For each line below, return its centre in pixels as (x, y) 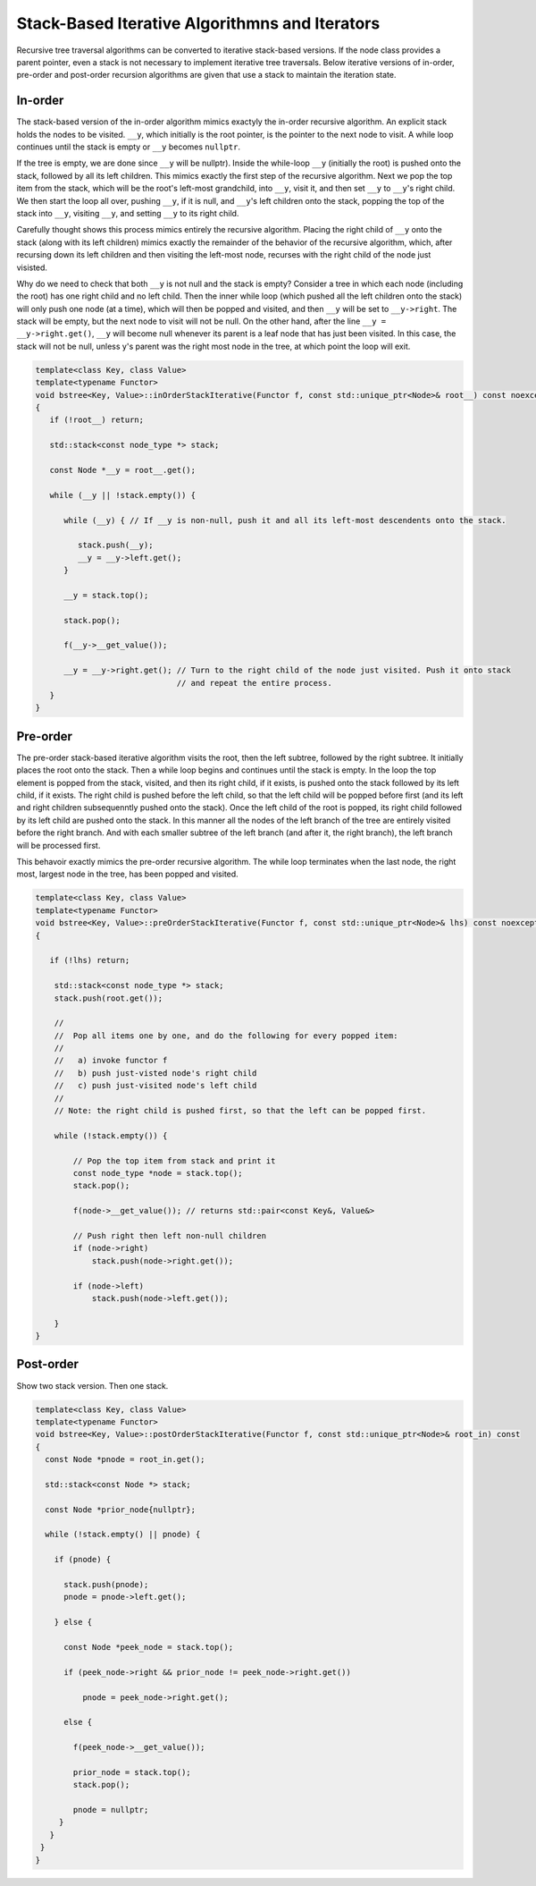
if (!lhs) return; (90, 960)
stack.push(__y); (115, 545)
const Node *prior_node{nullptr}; (121, 1510)
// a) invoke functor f (111, 1061)
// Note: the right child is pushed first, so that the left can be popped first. (240, 1111)
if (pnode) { (83, 1560)
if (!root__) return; (97, 420)
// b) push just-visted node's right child (155, 1073)
